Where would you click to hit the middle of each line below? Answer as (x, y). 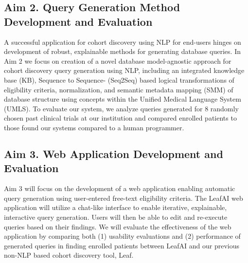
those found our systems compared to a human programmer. (94, 127)
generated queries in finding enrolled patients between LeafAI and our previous (122, 245)
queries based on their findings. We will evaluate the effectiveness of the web (118, 226)
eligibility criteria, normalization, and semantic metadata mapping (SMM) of (119, 89)
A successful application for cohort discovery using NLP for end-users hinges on (123, 42)
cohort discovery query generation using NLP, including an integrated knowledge (124, 70)
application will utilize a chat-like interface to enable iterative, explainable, (115, 207)
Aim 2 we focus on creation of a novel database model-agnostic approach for (118, 61)
